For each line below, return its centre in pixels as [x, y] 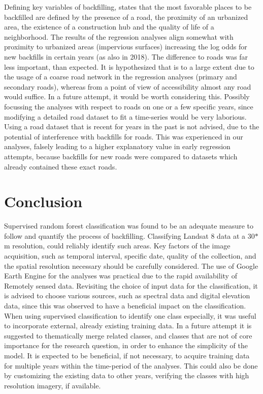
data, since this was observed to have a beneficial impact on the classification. [125, 305]
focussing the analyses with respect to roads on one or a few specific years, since [129, 106]
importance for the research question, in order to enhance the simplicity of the [126, 345]
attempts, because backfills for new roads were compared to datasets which [121, 156]
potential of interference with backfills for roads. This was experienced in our [124, 136]
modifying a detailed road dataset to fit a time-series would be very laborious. [125, 116]
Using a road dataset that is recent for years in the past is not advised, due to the [132, 126]
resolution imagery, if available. [53, 385]
